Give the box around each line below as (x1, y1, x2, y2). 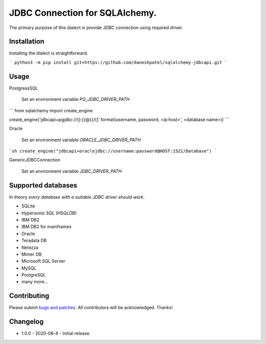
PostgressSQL (9, 85, 38, 91)
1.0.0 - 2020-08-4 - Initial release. (21, 330, 91, 337)
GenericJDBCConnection (9, 157, 61, 163)
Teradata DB (21, 238, 47, 244)
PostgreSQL (21, 272, 46, 278)
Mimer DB (21, 251, 42, 257)
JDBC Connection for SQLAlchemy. (9, 7, 157, 18)
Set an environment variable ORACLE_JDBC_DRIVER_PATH (21, 137, 141, 143)
